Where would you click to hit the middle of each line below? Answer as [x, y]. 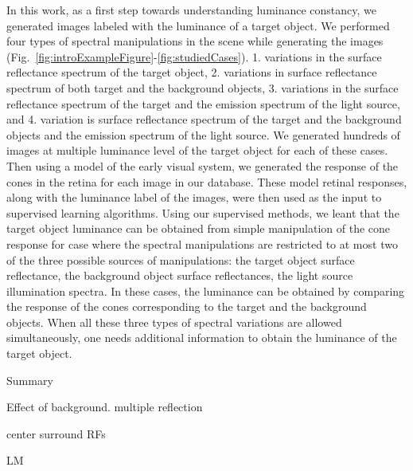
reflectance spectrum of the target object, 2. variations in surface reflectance [192, 72]
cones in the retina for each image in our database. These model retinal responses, [207, 181]
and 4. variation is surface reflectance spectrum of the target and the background [204, 119]
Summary [30, 380]
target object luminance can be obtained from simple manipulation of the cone [199, 228]
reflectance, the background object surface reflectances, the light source [180, 275]
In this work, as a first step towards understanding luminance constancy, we [192, 10]
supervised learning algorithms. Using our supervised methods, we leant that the [203, 212]
